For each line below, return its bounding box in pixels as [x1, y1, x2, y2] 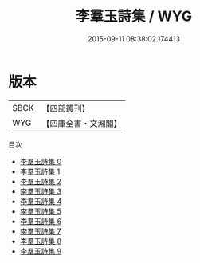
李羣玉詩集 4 [19, 196, 62, 206]
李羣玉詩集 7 [19, 226, 61, 236]
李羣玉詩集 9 [19, 246, 62, 256]
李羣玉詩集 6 [19, 216, 62, 226]
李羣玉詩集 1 [19, 167, 61, 176]
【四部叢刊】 [41, 103, 90, 114]
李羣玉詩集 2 [19, 176, 62, 186]
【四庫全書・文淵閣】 [41, 117, 122, 128]
